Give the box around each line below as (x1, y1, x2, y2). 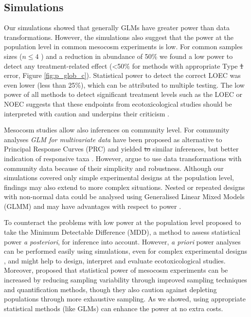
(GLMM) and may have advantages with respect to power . (4, 201, 181, 211)
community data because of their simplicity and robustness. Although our (4, 163, 224, 173)
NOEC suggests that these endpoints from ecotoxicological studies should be (4, 98, 232, 109)
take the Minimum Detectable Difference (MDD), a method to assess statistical (4, 227, 241, 237)
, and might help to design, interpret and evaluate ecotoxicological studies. (4, 255, 226, 265)
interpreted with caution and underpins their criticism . (4, 108, 169, 118)
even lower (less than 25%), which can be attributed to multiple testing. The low (4, 79, 245, 90)
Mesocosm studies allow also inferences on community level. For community (4, 125, 230, 135)
